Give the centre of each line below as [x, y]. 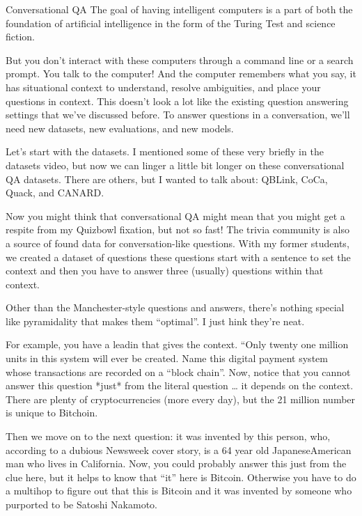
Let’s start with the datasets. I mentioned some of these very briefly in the [165, 151]
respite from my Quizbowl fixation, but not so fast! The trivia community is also [178, 229]
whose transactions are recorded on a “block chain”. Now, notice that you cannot [178, 372]
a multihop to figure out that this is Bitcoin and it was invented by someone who [179, 491]
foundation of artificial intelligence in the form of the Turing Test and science [171, 23]
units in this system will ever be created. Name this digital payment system [167, 358]
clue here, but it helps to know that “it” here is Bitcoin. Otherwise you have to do [181, 477]
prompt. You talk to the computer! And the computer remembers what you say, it [181, 73]
